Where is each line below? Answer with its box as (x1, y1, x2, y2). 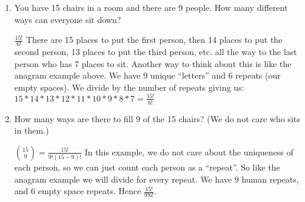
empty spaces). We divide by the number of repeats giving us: (14, 80, 244, 93)
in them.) (14, 124, 49, 137)
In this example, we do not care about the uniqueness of (84, 145, 293, 158)
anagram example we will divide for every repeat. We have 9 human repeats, (14, 172, 299, 185)
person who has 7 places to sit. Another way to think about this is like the (14, 57, 292, 70)
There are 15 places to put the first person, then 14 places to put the (25, 33, 283, 46)
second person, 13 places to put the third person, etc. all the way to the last (14, 45, 297, 58)
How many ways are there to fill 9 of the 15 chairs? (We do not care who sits (14, 112, 300, 125)
